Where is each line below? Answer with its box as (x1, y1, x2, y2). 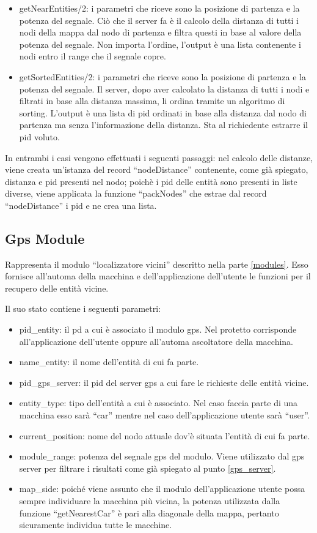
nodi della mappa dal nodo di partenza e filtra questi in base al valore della (19, 26, 302, 39)
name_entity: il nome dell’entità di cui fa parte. (19, 355, 199, 368)
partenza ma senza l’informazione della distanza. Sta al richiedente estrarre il (19, 118, 308, 131)
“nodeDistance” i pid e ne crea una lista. (5, 198, 157, 211)
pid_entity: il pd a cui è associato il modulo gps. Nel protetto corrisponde (19, 323, 297, 336)
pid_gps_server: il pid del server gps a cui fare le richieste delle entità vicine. (19, 376, 309, 388)
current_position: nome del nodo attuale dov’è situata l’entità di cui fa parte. (19, 429, 310, 442)
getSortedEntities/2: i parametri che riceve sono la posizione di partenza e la (19, 70, 307, 83)
